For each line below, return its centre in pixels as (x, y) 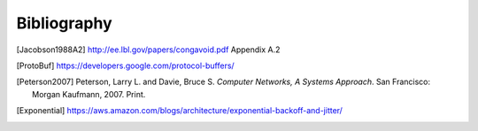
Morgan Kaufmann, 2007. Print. (89, 94)
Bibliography (64, 23)
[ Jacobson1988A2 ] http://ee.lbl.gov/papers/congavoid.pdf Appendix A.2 (148, 50)
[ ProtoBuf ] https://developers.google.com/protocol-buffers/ (125, 65)
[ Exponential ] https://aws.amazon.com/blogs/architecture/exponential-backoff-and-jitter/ (179, 111)
